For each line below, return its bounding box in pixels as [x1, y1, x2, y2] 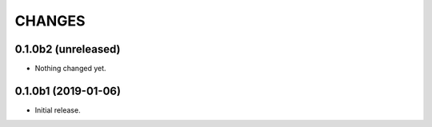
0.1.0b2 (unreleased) [14, 42, 121, 56]
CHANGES [14, 12, 86, 30]
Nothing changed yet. [34, 64, 107, 73]
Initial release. [34, 105, 81, 115]
